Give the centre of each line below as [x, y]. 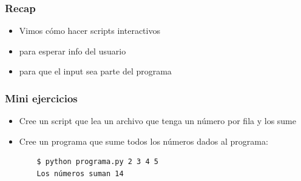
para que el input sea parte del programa [95, 71]
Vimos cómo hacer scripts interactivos [90, 31]
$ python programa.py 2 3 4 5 [97, 162]
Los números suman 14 [80, 174]
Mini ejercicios [41, 98]
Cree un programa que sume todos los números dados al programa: [144, 141]
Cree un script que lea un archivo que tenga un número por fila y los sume [157, 121]
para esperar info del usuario [73, 51]
